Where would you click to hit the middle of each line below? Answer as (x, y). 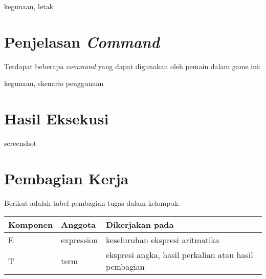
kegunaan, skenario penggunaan (54, 83)
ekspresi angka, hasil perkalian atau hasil (180, 255)
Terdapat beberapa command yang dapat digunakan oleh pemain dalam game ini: (132, 66)
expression (80, 240)
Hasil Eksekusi (57, 119)
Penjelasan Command (82, 41)
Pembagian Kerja (66, 178)
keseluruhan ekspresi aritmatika (163, 240)
